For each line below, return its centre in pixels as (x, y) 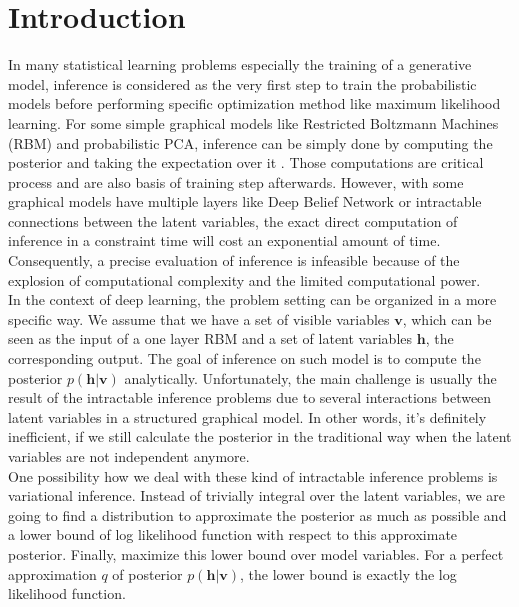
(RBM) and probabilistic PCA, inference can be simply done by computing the (250, 142)
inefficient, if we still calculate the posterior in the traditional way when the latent (260, 436)
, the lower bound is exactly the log (348, 573)
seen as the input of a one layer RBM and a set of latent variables (210, 338)
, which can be (447, 318)
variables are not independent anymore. (129, 456)
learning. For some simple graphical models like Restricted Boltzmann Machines (253, 122)
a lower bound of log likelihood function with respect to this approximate (233, 534)
